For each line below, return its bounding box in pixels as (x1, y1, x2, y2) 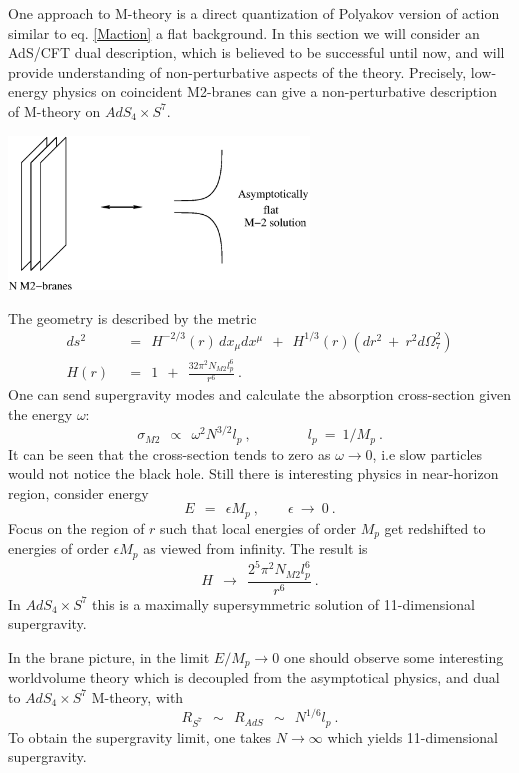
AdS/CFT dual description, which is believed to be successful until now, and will (8, 42, 505, 63)
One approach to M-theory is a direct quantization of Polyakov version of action (8, 3, 500, 23)
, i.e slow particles (372, 443, 483, 464)
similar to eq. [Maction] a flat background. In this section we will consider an (8, 22, 480, 43)
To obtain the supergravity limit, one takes (8, 726, 272, 747)
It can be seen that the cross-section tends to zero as (8, 443, 331, 464)
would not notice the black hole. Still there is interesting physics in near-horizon (8, 463, 499, 484)
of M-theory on (8, 100, 101, 121)
